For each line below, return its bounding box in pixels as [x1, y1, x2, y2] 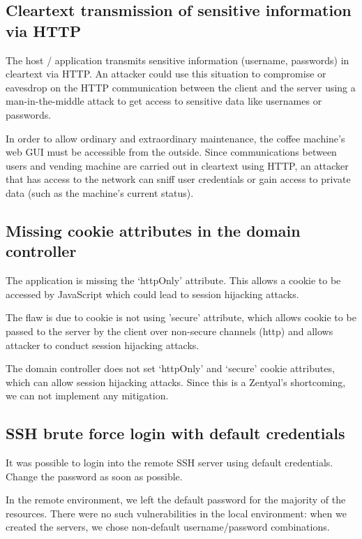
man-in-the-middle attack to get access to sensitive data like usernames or [6, 94, 322, 108]
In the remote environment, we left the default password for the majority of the [6, 492, 346, 507]
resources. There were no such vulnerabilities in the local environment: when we [6, 505, 347, 520]
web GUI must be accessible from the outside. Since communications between [6, 145, 337, 159]
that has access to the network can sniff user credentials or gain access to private [6, 172, 351, 186]
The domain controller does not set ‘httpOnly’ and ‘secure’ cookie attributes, [6, 361, 335, 376]
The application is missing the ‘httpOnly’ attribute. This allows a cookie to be [6, 273, 341, 288]
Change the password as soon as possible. [6, 468, 183, 483]
